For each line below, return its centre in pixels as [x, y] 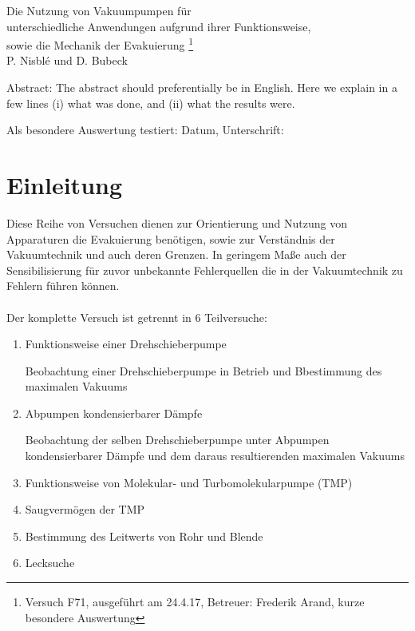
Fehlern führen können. [63, 286]
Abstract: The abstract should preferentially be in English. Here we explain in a [202, 87]
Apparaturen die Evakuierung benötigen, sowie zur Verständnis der [171, 238]
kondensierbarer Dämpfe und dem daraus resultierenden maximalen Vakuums [215, 456]
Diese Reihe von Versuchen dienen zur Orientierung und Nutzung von [177, 222]
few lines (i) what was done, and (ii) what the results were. [151, 103]
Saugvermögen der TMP [85, 509]
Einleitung [65, 185]
